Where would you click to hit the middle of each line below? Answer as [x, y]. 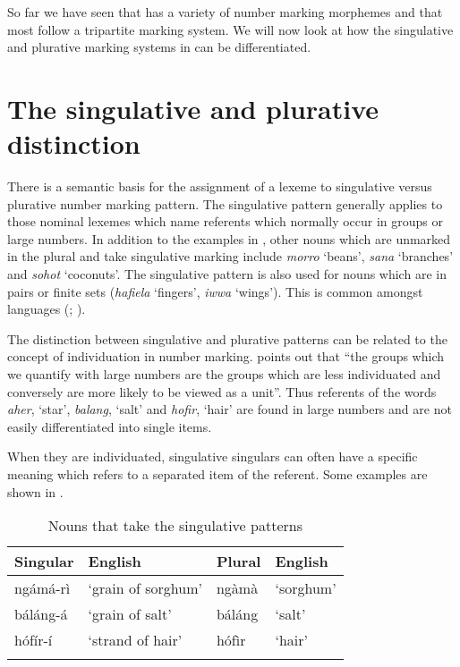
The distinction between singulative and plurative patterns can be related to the [227, 338]
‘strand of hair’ [135, 640]
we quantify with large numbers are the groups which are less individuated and [224, 374]
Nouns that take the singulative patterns [175, 526]
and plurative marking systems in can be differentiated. [159, 47]
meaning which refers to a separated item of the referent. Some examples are [217, 474]
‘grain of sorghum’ [145, 588]
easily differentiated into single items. [110, 426]
